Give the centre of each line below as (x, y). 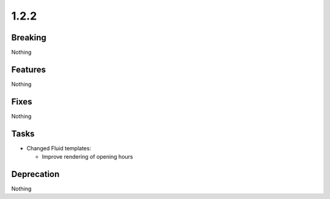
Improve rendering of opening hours (87, 157)
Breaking (29, 38)
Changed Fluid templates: (59, 148)
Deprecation (35, 174)
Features (28, 69)
